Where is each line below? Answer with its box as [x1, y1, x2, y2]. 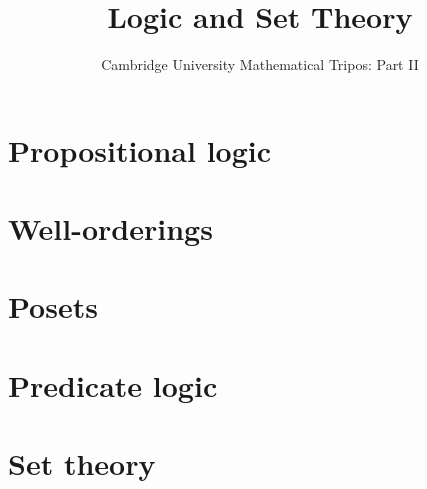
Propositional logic [8, 129, 272, 170]
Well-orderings [8, 208, 213, 249]
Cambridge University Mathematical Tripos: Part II [101, 54, 419, 75]
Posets [8, 286, 98, 327]
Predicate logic [8, 364, 218, 405]
